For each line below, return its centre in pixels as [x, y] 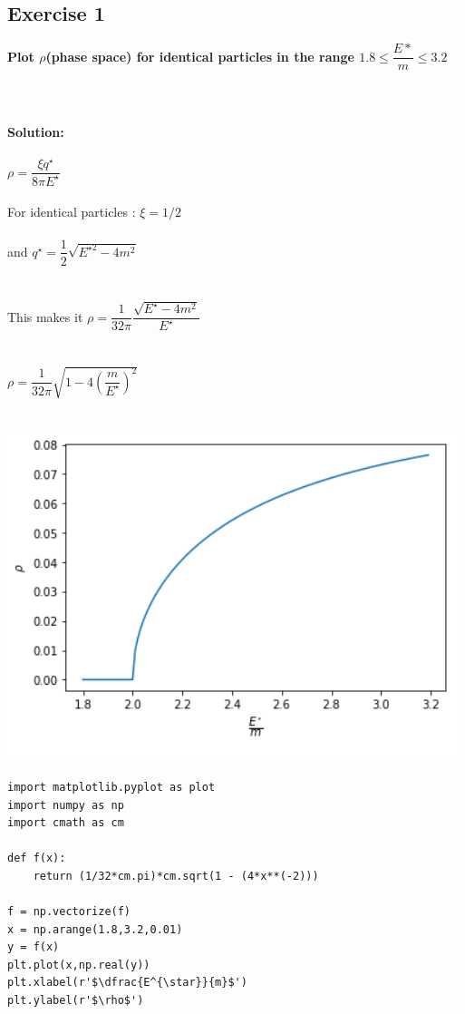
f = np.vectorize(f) [69, 912]
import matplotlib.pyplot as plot [111, 787]
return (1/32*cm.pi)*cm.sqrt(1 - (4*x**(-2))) [176, 876]
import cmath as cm [66, 823]
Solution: [36, 132]
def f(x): [37, 858]
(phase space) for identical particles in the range [200, 56]
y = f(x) [34, 947]
